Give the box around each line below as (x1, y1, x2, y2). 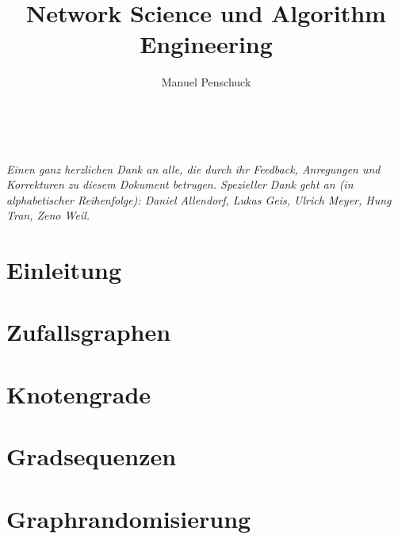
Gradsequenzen (6, 440, 177, 472)
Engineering (140, 28, 273, 60)
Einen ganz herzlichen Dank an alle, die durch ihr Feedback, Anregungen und (6, 160, 381, 177)
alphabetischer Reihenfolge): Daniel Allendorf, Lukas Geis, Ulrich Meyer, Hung (6, 191, 392, 208)
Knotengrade (6, 377, 151, 410)
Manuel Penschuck (161, 74, 251, 90)
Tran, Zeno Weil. (6, 207, 90, 224)
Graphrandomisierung (6, 502, 251, 534)
